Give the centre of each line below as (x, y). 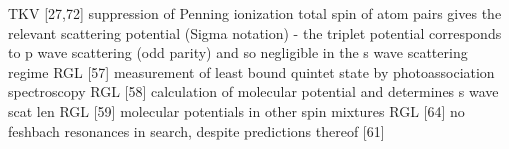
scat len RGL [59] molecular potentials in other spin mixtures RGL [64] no (236, 110)
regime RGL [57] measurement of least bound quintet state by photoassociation (251, 71)
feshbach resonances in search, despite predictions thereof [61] (196, 130)
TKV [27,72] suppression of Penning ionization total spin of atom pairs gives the (255, 13)
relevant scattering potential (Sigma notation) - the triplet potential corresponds (255, 32)
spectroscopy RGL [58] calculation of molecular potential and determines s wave (253, 91)
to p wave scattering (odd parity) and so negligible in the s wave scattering (238, 52)
